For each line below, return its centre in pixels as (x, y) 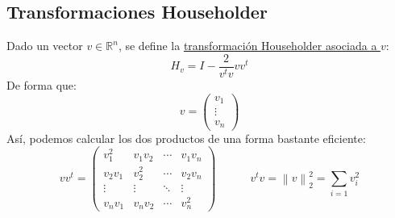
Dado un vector (45, 46)
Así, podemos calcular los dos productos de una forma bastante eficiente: (186, 138)
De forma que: (42, 84)
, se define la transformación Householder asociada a (247, 46)
